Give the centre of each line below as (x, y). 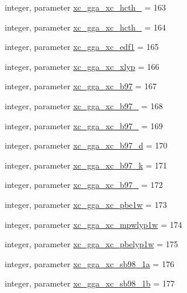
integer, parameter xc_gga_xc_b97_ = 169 (84, 125)
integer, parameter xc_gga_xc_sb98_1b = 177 (90, 283)
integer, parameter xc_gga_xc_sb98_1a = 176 (89, 263)
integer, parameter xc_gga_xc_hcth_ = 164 (85, 27)
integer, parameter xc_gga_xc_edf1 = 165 (82, 47)
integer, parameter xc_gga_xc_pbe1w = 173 (86, 204)
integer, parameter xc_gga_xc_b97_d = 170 (86, 145)
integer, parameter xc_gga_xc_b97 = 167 (81, 86)
